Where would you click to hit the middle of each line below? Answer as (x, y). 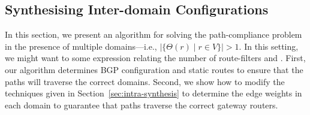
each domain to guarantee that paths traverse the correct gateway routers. (142, 105)
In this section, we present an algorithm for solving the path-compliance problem (154, 34)
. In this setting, (269, 46)
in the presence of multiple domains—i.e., (81, 46)
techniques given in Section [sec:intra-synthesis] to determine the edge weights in (154, 93)
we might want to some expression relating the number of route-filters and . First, (155, 58)
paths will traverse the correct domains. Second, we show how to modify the (145, 81)
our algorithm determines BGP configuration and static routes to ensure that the (154, 69)
